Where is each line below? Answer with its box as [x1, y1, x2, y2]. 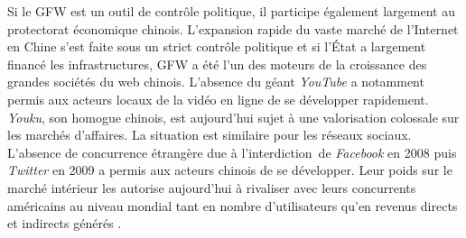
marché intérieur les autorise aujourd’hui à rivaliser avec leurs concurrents [7, 178, 416, 197]
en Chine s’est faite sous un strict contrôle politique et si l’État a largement [7, 37, 426, 56]
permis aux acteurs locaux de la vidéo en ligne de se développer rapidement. [7, 89, 429, 108]
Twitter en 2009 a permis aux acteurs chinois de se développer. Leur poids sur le [7, 160, 452, 179]
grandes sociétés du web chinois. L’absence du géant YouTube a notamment [7, 72, 424, 91]
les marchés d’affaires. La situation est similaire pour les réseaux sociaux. [7, 125, 412, 144]
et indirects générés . [7, 214, 122, 233]
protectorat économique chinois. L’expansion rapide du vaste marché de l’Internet [7, 19, 459, 38]
